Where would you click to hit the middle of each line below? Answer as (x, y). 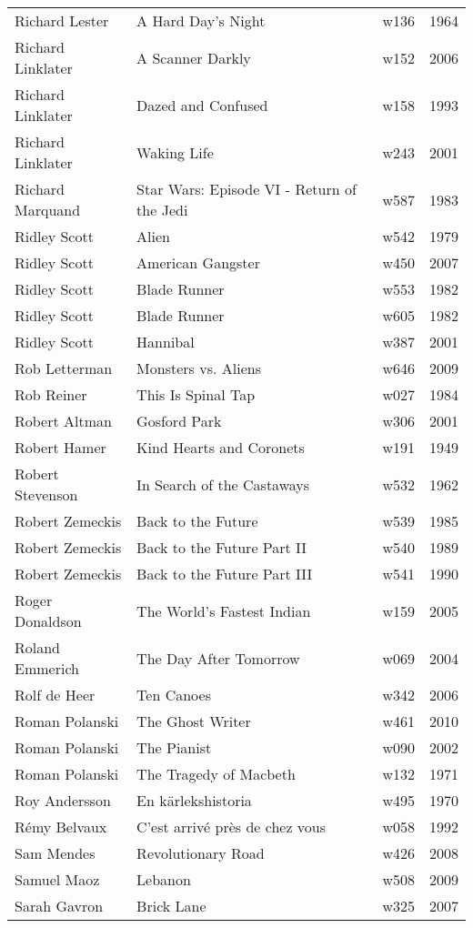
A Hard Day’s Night (201, 20)
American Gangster (198, 262)
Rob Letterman (64, 368)
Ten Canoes (174, 695)
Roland (38, 647)
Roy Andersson (63, 800)
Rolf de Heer (55, 695)
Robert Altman (63, 421)
